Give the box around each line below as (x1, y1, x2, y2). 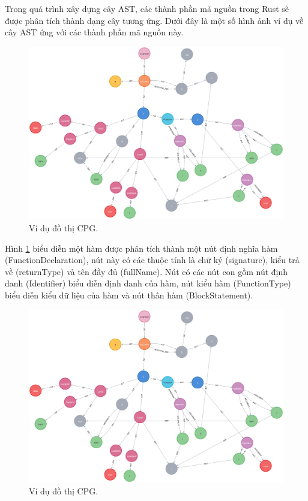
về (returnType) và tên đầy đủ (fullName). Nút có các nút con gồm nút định (5, 265, 288, 277)
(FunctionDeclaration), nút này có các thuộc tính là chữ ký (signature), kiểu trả (5, 253, 300, 266)
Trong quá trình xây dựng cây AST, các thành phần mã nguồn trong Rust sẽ (5, 2, 289, 14)
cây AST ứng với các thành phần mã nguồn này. (5, 26, 184, 38)
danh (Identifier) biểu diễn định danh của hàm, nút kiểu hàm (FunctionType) (5, 277, 291, 289)
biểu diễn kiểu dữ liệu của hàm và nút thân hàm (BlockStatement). (5, 288, 253, 301)
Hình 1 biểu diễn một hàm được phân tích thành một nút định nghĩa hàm (5, 242, 278, 254)
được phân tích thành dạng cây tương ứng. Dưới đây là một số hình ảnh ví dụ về (5, 14, 304, 26)
